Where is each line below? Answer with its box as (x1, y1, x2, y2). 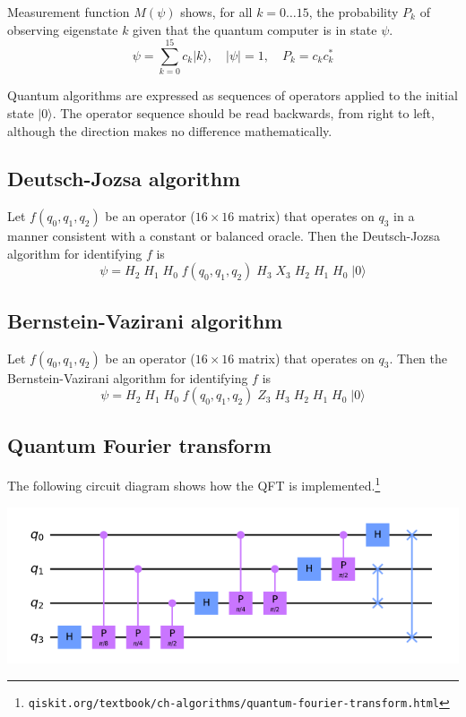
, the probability (308, 3, 399, 21)
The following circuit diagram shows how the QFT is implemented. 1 (7, 474, 381, 495)
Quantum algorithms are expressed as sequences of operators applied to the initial (7, 86, 458, 105)
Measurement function (7, 3, 130, 21)
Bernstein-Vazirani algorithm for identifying (7, 368, 248, 387)
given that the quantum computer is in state (133, 20, 377, 38)
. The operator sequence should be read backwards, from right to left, (52, 103, 435, 122)
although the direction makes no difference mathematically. (7, 121, 332, 140)
